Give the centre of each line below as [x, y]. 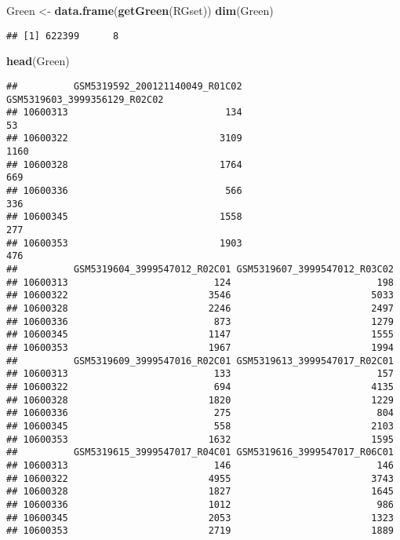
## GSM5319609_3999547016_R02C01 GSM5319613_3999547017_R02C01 [200, 361]
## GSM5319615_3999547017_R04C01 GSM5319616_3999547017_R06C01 [200, 452]
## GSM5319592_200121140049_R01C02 [124, 86]
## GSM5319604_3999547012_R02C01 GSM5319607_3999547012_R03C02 [200, 270]
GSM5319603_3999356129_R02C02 [85, 99]
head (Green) [38, 61]
